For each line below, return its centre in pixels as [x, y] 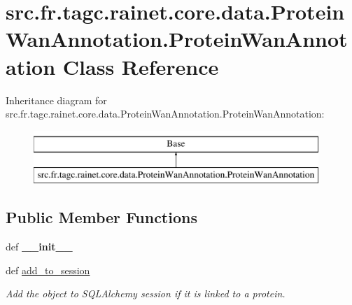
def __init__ [39, 247]
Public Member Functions [101, 217]
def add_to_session [48, 270]
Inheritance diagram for [56, 100]
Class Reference [141, 66]
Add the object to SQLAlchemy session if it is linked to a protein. [146, 293]
